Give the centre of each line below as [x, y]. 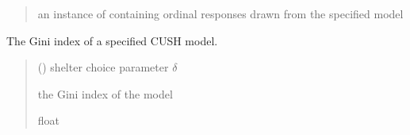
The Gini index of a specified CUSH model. [112, 40]
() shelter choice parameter [103, 67]
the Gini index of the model [105, 93]
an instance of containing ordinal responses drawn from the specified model [220, 13]
